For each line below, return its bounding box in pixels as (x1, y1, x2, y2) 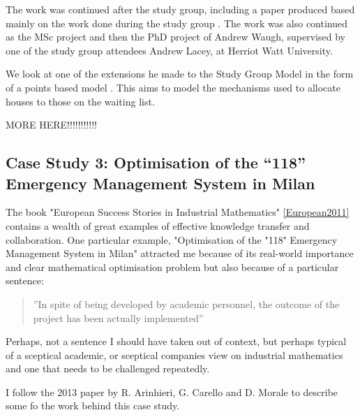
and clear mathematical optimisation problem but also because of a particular (6, 259, 339, 274)
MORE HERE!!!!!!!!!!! (6, 117, 97, 132)
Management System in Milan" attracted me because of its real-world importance (6, 246, 354, 261)
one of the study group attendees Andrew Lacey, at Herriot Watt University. (6, 43, 333, 57)
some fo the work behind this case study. (6, 398, 180, 413)
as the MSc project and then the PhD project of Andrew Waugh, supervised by (6, 29, 345, 44)
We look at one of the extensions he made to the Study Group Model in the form (6, 66, 354, 81)
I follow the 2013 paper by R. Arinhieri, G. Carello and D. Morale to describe (6, 384, 338, 399)
